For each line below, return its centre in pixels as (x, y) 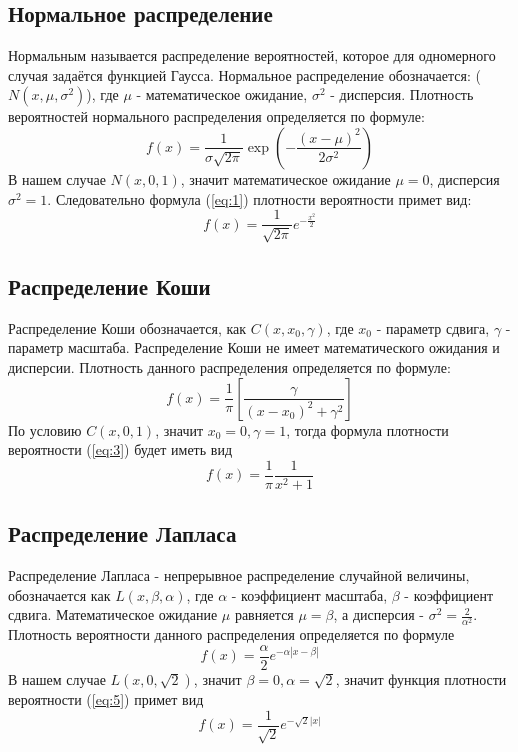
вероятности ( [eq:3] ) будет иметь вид (120, 449)
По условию (45, 429)
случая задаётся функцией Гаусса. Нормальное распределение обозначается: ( (244, 74)
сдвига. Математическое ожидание (113, 614)
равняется (264, 614)
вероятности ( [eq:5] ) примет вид (106, 699)
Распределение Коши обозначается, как (127, 327)
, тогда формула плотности (367, 429)
